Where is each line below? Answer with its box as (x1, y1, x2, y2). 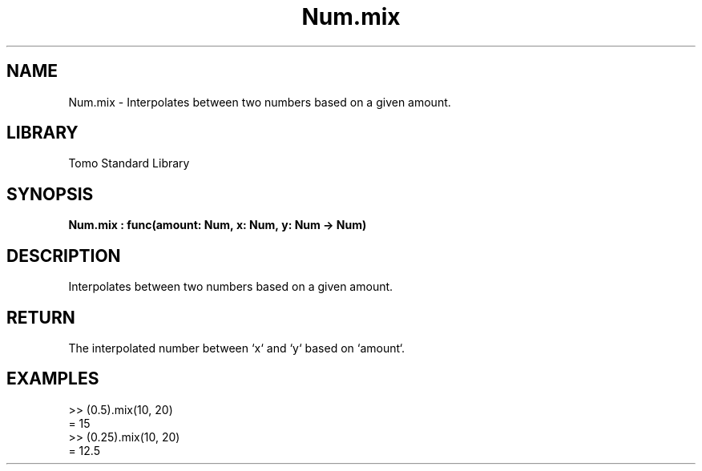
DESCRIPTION (6, 245, 121, 266)
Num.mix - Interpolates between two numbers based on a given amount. (68, 95, 451, 109)
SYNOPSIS (6, 183, 94, 204)
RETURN (6, 307, 75, 328)
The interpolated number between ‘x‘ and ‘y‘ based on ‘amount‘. (68, 340, 405, 355)
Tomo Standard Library (68, 156, 190, 171)
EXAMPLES (6, 368, 99, 389)
